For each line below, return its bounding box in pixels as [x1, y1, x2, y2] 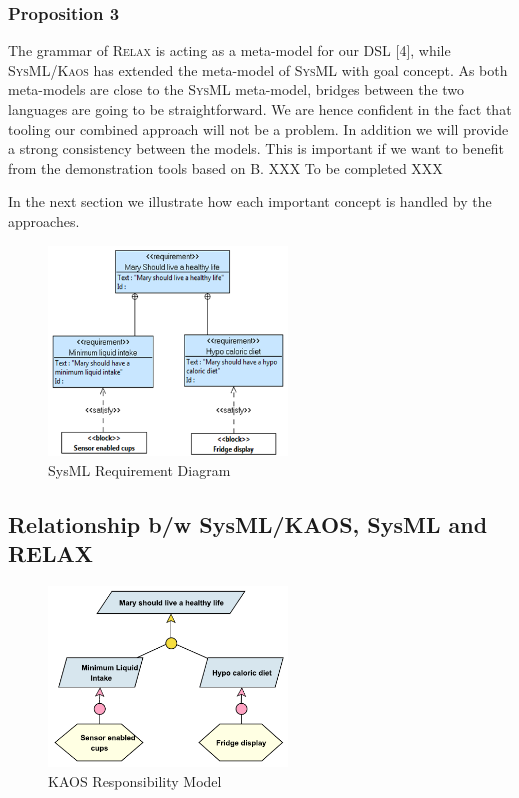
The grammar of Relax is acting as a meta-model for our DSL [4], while [8, 40, 451, 61]
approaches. [8, 210, 80, 231]
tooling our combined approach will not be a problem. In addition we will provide [8, 118, 509, 139]
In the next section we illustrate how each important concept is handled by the [8, 191, 492, 212]
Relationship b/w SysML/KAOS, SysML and [8, 508, 488, 539]
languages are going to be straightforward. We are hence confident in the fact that [8, 99, 512, 119]
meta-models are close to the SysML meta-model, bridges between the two [8, 79, 465, 100]
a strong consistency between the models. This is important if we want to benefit [8, 138, 504, 159]
